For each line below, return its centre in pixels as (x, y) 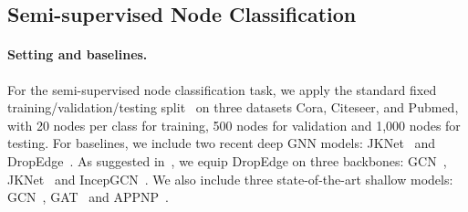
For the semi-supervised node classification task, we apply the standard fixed (222, 89)
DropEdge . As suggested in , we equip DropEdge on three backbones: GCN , (227, 160)
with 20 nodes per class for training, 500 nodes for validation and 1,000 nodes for (234, 125)
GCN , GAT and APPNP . (88, 197)
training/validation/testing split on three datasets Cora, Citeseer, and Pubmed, (233, 107)
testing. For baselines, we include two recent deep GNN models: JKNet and (222, 143)
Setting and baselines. (78, 54)
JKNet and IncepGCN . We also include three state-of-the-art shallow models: (230, 179)
